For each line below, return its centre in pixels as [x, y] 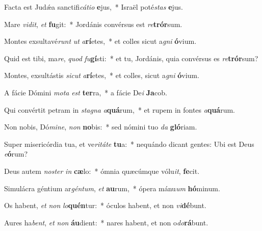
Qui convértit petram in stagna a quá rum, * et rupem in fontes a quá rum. [120, 109]
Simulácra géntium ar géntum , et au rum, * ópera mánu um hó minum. [112, 188]
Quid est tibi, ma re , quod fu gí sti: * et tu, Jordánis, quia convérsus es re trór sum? [131, 58]
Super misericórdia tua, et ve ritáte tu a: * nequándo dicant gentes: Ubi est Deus [129, 144]
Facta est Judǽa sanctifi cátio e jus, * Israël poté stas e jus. [94, 7]
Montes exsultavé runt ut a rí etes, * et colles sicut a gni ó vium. [100, 41]
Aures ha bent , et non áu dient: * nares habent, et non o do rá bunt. [106, 222]
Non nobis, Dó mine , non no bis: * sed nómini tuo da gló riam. [101, 127]
